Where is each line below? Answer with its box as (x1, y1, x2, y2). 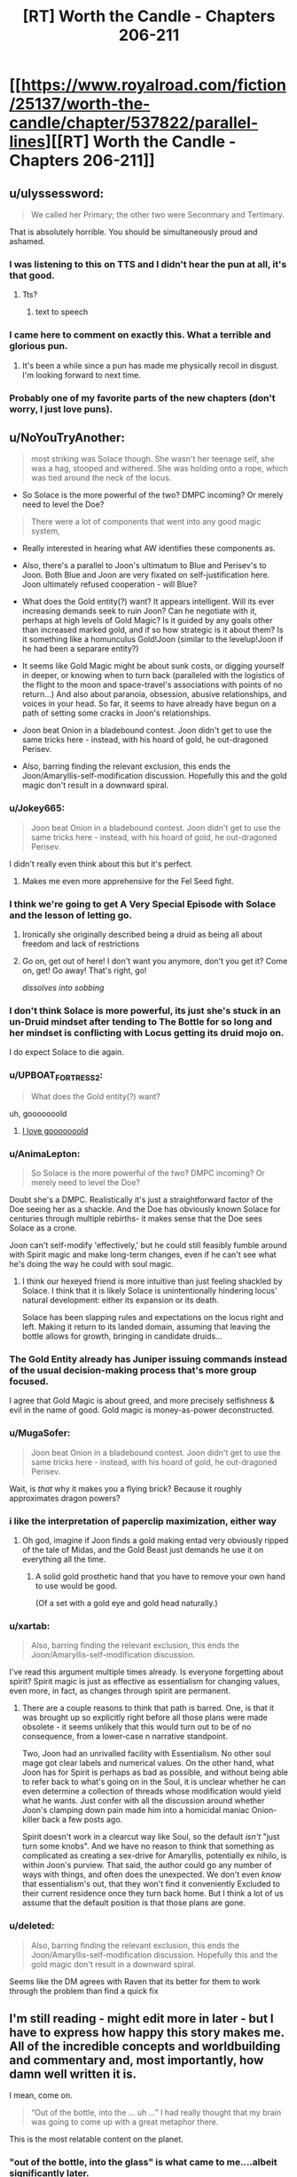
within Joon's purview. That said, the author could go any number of (21, 1860, 272, 1871)
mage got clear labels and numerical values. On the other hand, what (21, 1758, 275, 1769)
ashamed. (9, 236, 46, 246)
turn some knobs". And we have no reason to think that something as (21, 1841, 275, 1852)
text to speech (35, 306, 89, 317)
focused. (9, 1375, 49, 1387)
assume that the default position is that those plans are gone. (21, 1897, 246, 1908)
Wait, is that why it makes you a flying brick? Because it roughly (9, 1483, 242, 1493)
